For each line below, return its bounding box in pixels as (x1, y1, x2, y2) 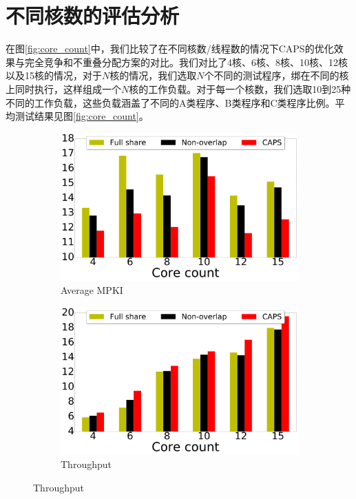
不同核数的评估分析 (6, 1, 180, 30)
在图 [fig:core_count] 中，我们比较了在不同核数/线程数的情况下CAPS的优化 (6, 41, 334, 56)
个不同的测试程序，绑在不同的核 (204, 68, 349, 83)
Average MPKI (61, 283, 123, 297)
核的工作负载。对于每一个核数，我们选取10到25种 (129, 81, 351, 96)
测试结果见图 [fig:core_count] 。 (14, 109, 149, 123)
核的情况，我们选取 (109, 68, 197, 83)
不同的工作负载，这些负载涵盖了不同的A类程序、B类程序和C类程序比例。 (6, 95, 335, 109)
